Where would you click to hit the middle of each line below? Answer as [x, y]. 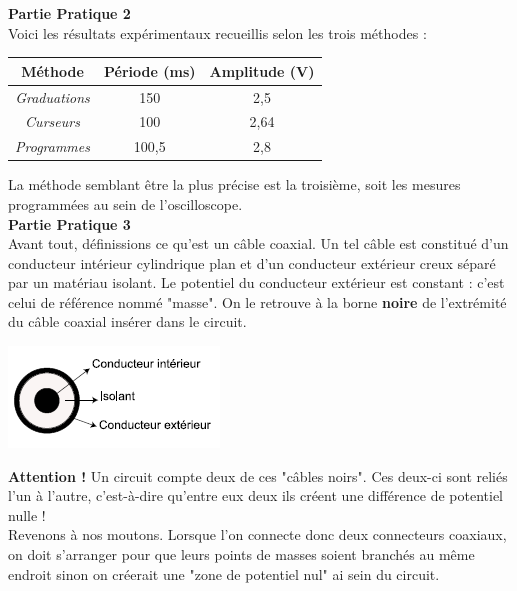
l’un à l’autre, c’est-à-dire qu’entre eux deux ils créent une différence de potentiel [255, 495]
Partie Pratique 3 [69, 223]
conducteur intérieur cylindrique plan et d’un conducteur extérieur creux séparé [252, 262]
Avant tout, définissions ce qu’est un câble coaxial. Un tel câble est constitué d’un [258, 243]
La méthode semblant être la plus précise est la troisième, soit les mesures [234, 184]
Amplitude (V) [262, 70]
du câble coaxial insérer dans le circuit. [127, 321]
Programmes [52, 146]
